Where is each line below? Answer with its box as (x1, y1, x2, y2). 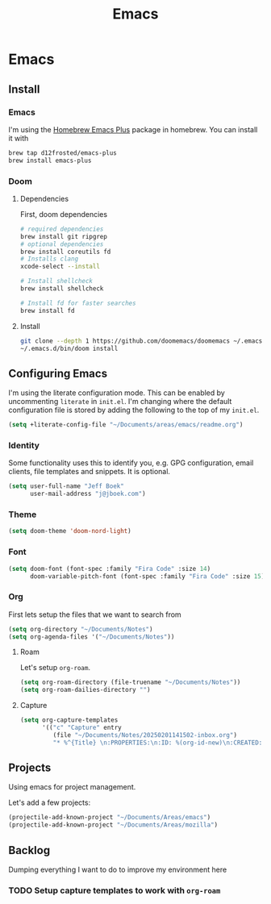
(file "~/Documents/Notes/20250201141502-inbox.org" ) (52, 731, 238, 739)
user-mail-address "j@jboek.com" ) (29, 489, 147, 498)
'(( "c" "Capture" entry (41, 723, 123, 732)
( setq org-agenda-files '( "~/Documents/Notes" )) (8, 632, 175, 641)
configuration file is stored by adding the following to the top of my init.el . (8, 405, 260, 415)
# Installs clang (19, 255, 79, 263)
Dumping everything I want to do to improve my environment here (8, 864, 227, 875)
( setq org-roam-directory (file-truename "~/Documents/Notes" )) (19, 678, 241, 686)
